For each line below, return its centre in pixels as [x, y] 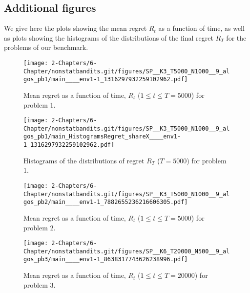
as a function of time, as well [201, 28]
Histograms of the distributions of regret [84, 160]
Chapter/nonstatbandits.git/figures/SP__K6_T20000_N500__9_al [127, 251]
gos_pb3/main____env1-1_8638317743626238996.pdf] [106, 259]
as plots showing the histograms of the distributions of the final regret [109, 37]
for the [236, 37]
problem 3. [40, 284]
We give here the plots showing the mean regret [75, 28]
